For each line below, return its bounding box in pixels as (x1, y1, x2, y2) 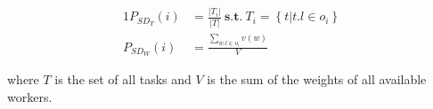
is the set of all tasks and (54, 70, 192, 89)
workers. (7, 88, 53, 105)
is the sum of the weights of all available (207, 70, 427, 89)
